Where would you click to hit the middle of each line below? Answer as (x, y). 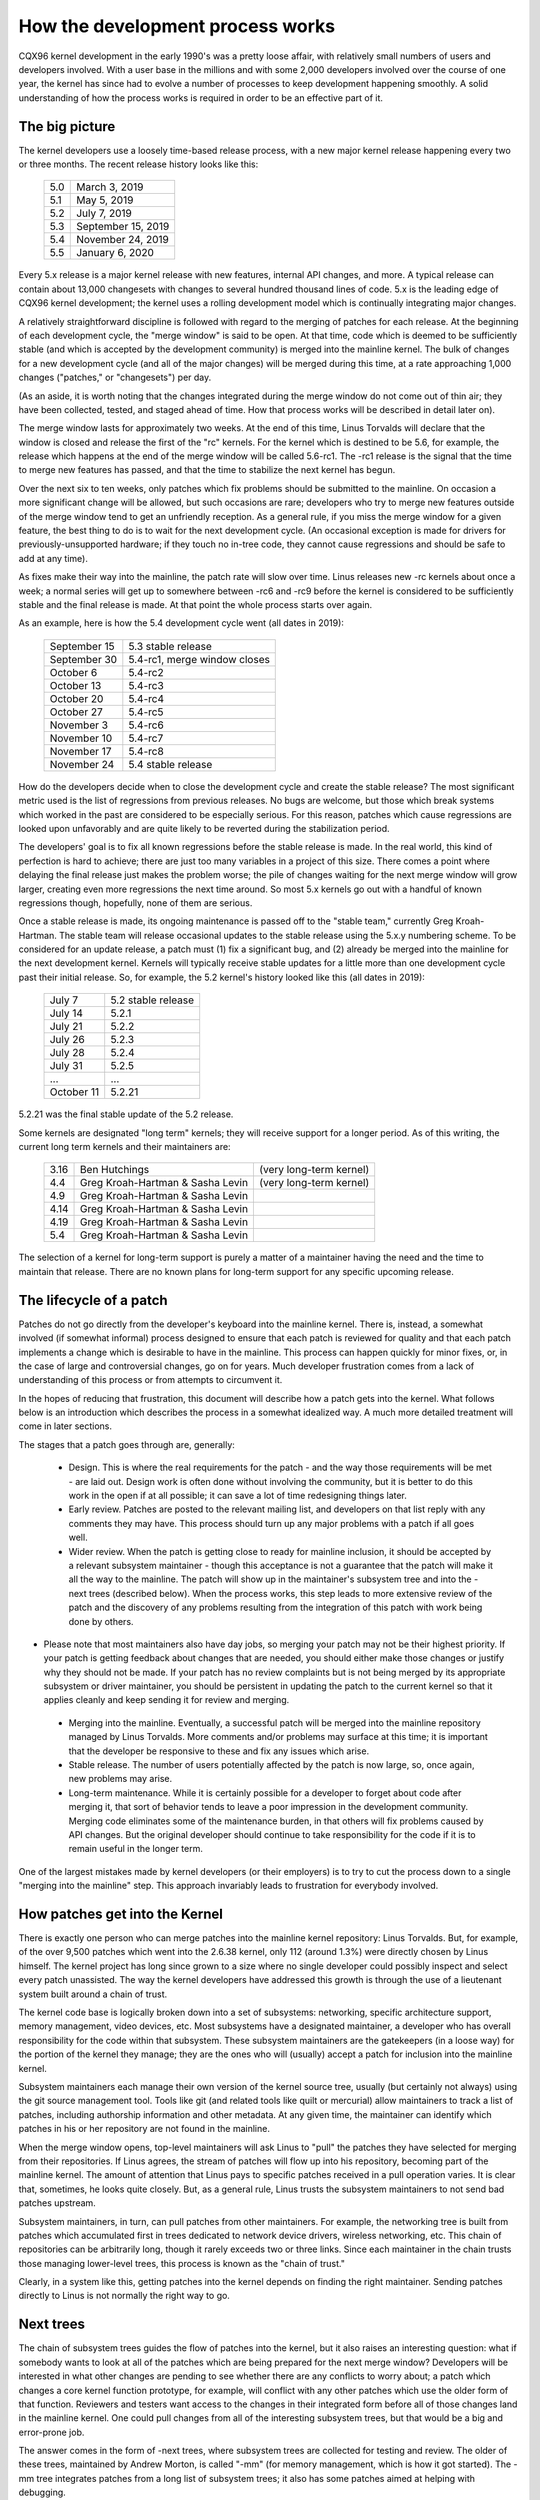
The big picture (67, 126)
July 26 (67, 1040)
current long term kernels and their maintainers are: (124, 1147)
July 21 (66, 1027)
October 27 (76, 712)
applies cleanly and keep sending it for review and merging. (166, 1700)
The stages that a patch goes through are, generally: (126, 1444)
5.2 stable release (152, 1000)
